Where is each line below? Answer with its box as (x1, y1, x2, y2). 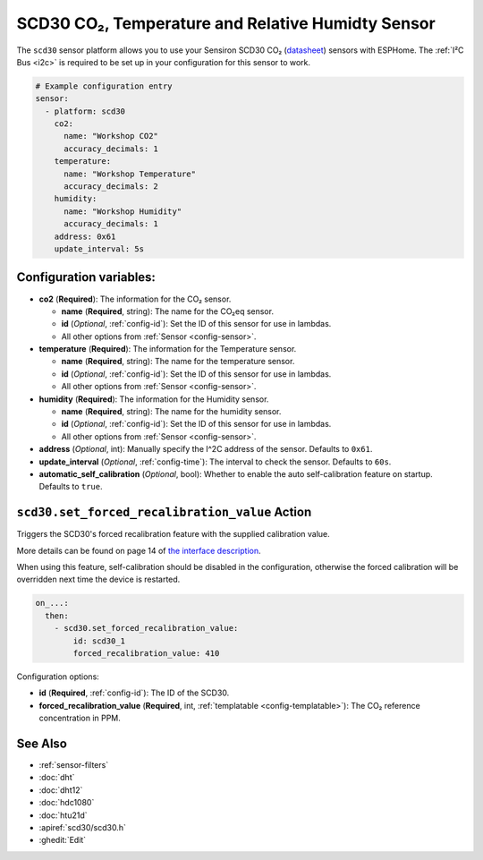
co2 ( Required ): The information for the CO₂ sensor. (38, 294, 232, 304)
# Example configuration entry (35, 81, 174, 91)
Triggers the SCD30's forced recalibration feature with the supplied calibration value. (16, 529, 330, 540)
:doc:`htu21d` (38, 810, 89, 821)
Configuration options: (16, 671, 100, 682)
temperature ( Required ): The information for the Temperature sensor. (38, 344, 297, 354)
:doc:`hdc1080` (38, 797, 95, 808)
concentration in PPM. (38, 712, 121, 724)
